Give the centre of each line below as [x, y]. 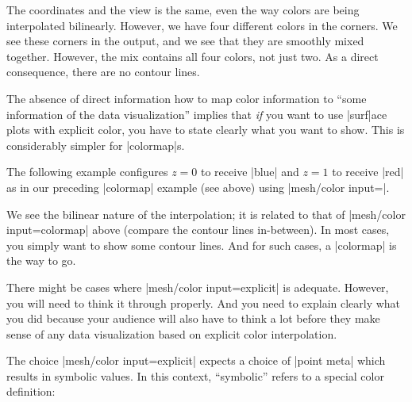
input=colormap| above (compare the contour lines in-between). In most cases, [198, 230]
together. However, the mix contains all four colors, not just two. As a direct [193, 56]
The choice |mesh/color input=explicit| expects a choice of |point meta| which [196, 360]
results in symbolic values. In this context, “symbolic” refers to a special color [195, 375]
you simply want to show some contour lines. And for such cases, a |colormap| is [202, 245]
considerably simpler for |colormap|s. [96, 145]
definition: [31, 391]
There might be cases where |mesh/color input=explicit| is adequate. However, [198, 287]
